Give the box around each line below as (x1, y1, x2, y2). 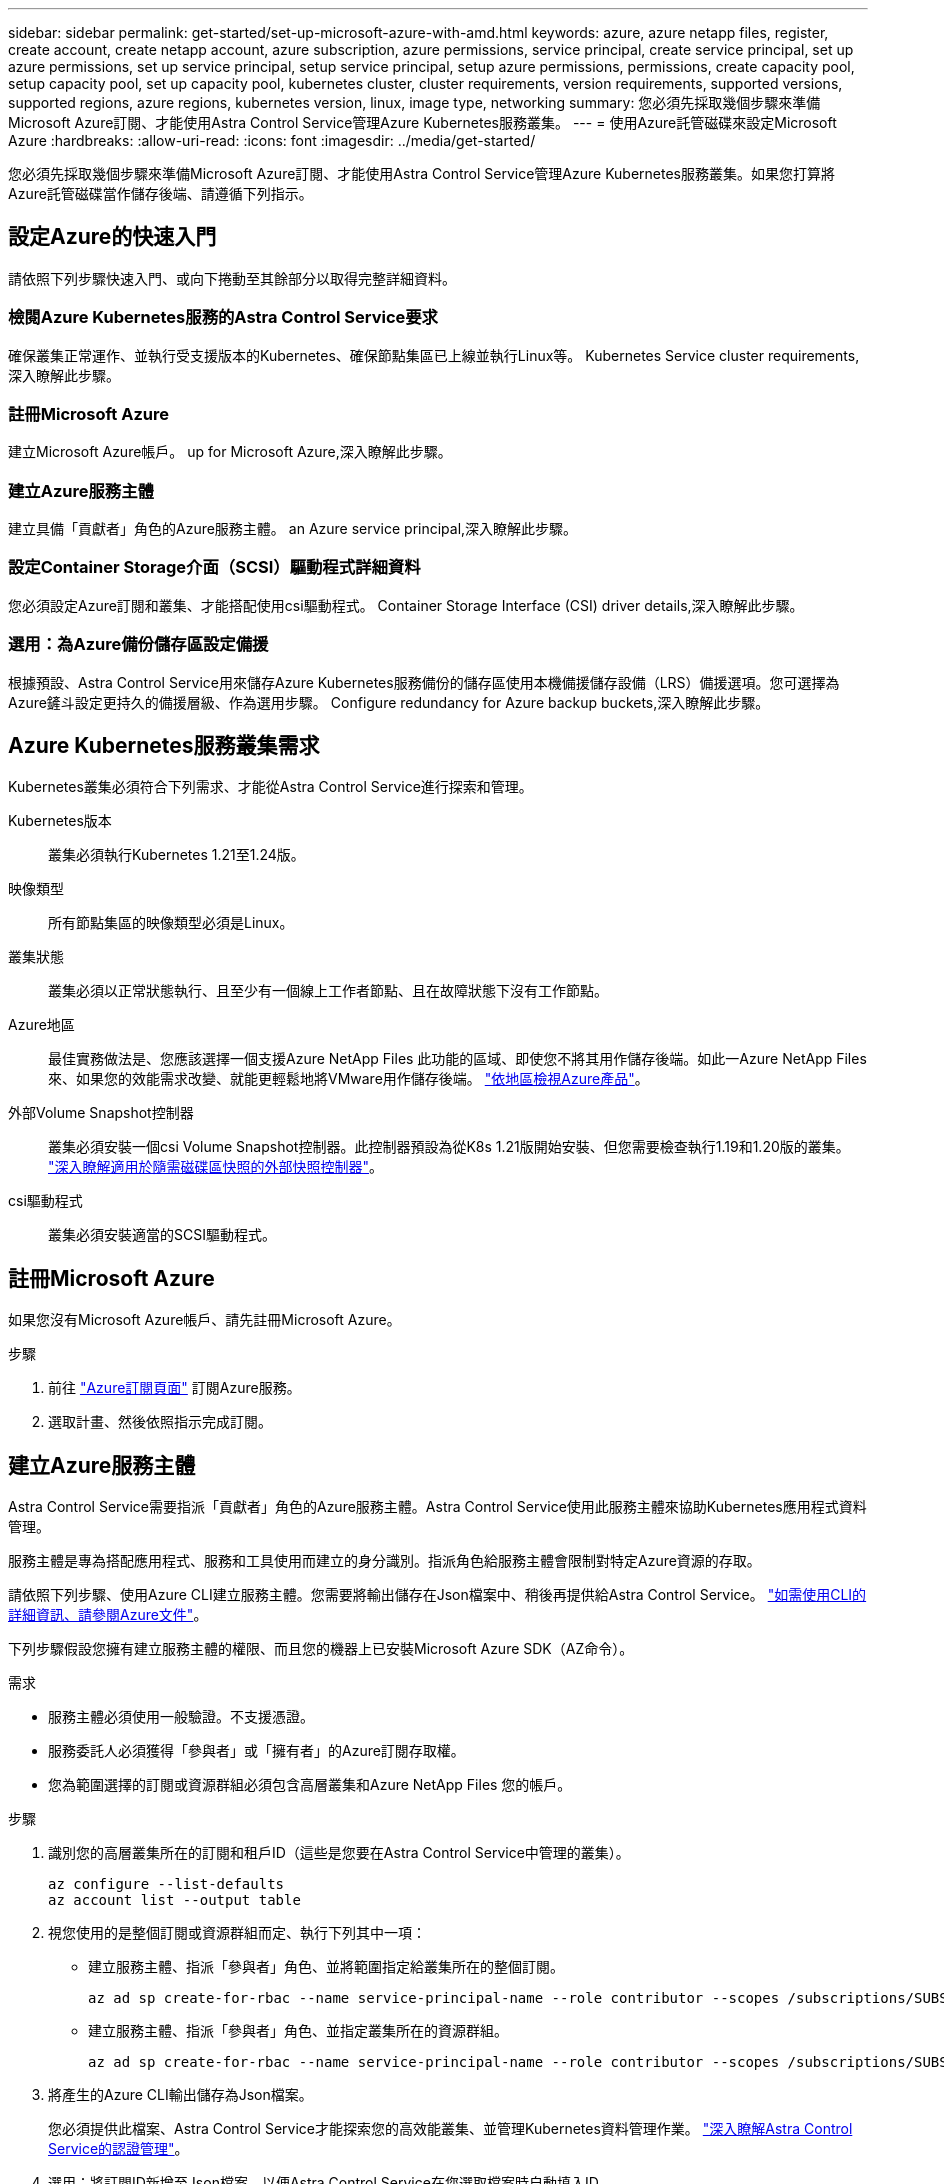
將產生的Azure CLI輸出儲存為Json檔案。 (48, 2086, 313, 2104)
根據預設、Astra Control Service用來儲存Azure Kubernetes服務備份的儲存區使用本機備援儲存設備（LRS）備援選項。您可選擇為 (8, 673, 840, 691)
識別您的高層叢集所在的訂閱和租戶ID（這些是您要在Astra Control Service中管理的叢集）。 (48, 1844, 630, 1862)
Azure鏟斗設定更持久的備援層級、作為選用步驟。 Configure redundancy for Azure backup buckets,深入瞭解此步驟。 (8, 693, 770, 711)
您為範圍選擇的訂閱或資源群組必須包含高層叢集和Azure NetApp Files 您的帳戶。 (48, 1776, 572, 1794)
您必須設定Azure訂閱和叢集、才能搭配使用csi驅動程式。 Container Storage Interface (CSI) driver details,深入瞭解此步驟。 (8, 596, 804, 614)
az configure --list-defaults (48, 1876, 285, 1893)
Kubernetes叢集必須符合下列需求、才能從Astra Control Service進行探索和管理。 (8, 778, 533, 796)
